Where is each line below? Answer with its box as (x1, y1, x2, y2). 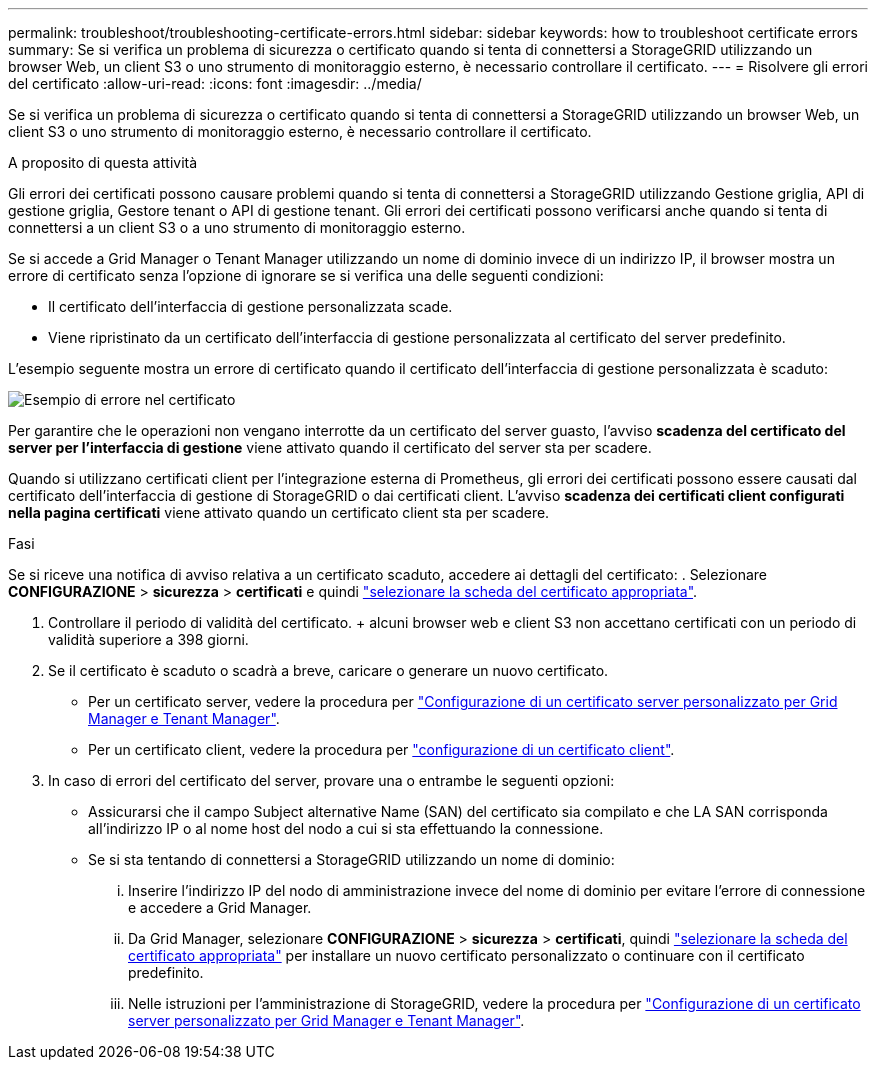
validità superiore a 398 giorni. (48, 631, 249, 648)
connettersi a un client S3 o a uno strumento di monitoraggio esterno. (8, 219, 466, 236)
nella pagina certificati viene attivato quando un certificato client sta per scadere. (8, 504, 550, 521)
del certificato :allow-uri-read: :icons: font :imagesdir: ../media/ (8, 75, 422, 92)
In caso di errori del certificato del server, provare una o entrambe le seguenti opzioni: (48, 772, 615, 789)
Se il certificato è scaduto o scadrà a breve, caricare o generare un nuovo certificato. (48, 662, 609, 679)
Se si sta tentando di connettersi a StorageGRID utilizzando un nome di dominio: (88, 851, 615, 868)
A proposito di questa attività (8, 154, 198, 171)
